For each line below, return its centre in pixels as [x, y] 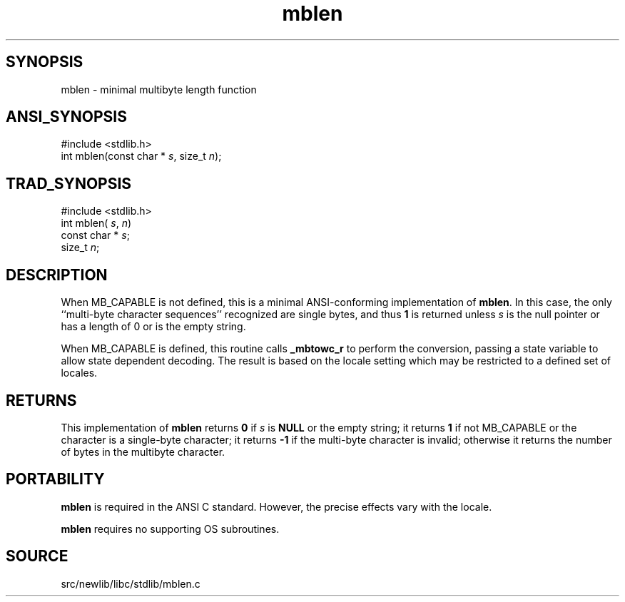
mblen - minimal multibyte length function [159, 89]
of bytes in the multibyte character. [143, 451]
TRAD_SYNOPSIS [69, 183]
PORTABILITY [55, 479]
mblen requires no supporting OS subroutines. [170, 529]
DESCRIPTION [57, 275]
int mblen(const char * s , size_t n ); [141, 156]
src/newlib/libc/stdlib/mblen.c [131, 583]
